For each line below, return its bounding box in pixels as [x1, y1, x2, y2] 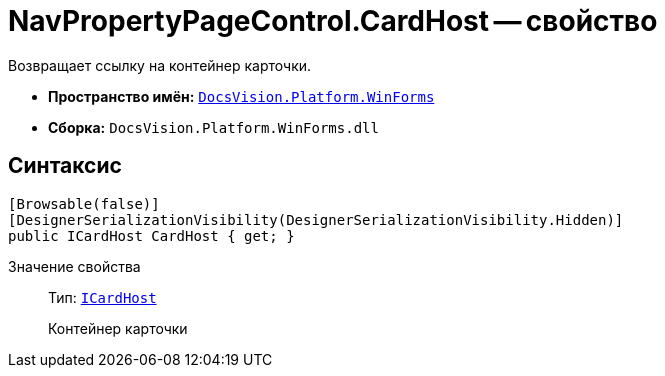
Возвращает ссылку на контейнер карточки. [8, 56, 312, 74]
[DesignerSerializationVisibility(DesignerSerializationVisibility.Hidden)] [8, 211, 624, 228]
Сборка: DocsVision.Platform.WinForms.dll [48, 118, 379, 136]
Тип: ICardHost [48, 288, 157, 306]
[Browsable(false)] [8, 195, 160, 212]
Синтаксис [8, 153, 122, 179]
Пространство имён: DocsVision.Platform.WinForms [48, 87, 435, 105]
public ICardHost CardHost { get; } [8, 227, 295, 244]
